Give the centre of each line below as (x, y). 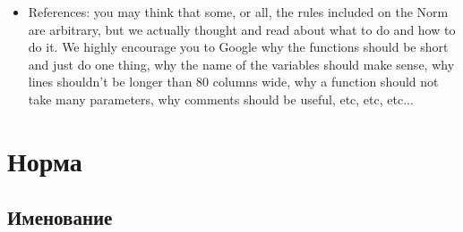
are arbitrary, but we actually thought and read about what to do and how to (242, 29)
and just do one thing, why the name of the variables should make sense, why (241, 64)
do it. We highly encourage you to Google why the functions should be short (238, 47)
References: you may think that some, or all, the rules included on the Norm (238, 12)
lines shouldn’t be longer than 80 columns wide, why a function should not (233, 82)
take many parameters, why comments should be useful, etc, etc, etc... (221, 99)
